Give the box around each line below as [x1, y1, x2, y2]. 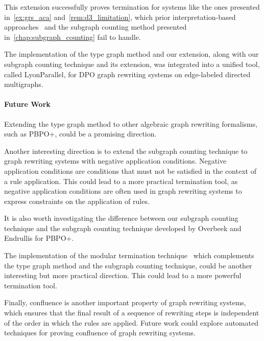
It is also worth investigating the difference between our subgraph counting [4, 213, 238, 223]
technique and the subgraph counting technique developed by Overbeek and [4, 222, 242, 233]
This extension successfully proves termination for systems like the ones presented [4, 2, 260, 12]
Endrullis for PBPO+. [4, 233, 74, 243]
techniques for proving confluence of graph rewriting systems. [4, 327, 196, 338]
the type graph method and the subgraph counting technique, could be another [4, 260, 252, 270]
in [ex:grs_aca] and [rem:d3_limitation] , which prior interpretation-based [4, 11, 236, 22]
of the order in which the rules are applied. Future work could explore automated [4, 317, 258, 328]
